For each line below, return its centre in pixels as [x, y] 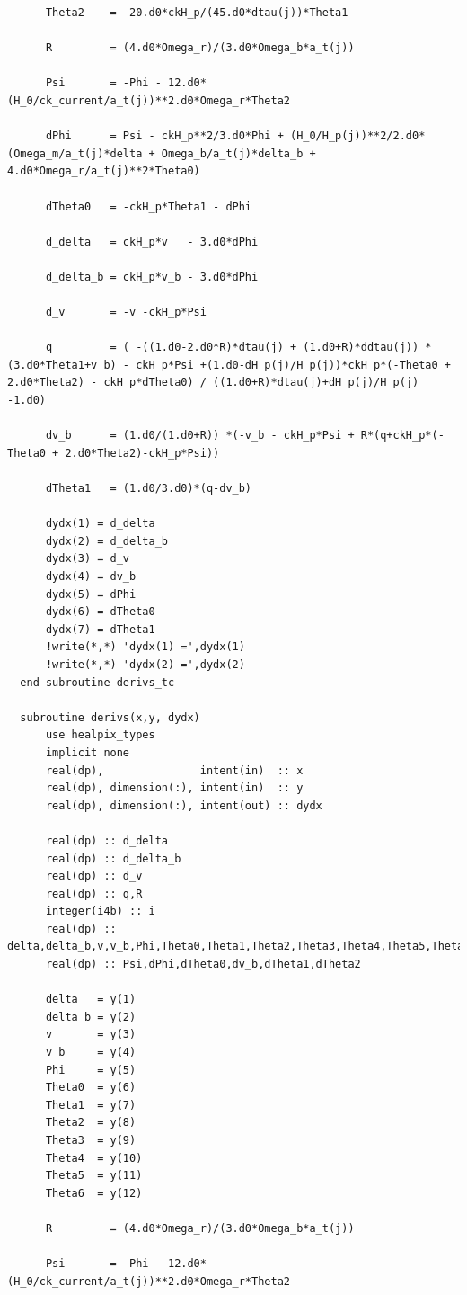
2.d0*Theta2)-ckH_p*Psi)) [142, 453]
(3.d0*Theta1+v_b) [62, 365]
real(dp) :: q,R [94, 893]
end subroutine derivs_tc [97, 682]
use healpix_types [100, 735]
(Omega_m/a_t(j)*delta [75, 153]
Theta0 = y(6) [91, 1088]
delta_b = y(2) [91, 1017]
